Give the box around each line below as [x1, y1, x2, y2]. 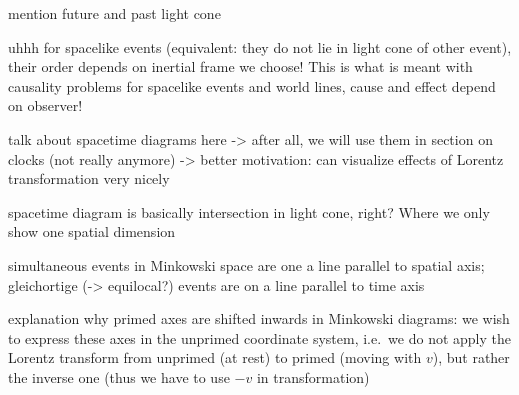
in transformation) [256, 366, 370, 387]
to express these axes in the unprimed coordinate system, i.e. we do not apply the [8, 327, 511, 348]
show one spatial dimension [8, 221, 176, 242]
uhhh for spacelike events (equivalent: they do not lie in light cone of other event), [8, 36, 512, 57]
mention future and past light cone [8, 3, 221, 23]
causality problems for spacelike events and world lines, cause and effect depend [8, 75, 496, 96]
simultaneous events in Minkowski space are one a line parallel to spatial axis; [8, 254, 485, 275]
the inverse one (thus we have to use [8, 366, 230, 387]
